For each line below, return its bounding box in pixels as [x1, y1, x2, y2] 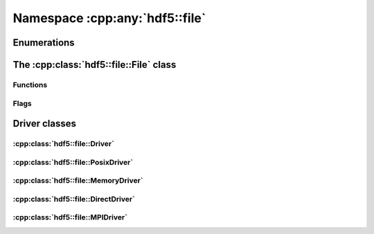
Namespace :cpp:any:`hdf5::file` [12, 10, 206, 26]
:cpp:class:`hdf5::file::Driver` [12, 139, 114, 149]
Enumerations [12, 37, 75, 48]
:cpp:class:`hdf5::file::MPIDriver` [12, 213, 128, 222]
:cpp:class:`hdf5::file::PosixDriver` [12, 157, 134, 167]
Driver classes [12, 118, 76, 129]
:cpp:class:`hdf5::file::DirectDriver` [12, 194, 135, 204]
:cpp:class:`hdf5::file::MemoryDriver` [12, 176, 143, 186]
